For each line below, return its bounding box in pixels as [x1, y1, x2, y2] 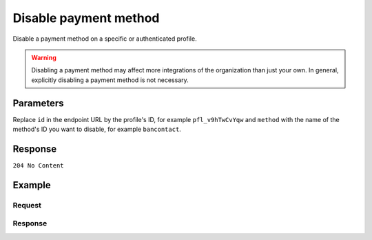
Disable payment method [12, 10, 160, 26]
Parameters [12, 97, 64, 109]
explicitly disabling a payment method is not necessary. [31, 76, 189, 84]
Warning [31, 53, 56, 61]
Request [12, 200, 41, 210]
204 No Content [12, 161, 65, 169]
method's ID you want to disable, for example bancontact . [12, 125, 182, 134]
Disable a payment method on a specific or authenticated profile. [12, 34, 197, 43]
